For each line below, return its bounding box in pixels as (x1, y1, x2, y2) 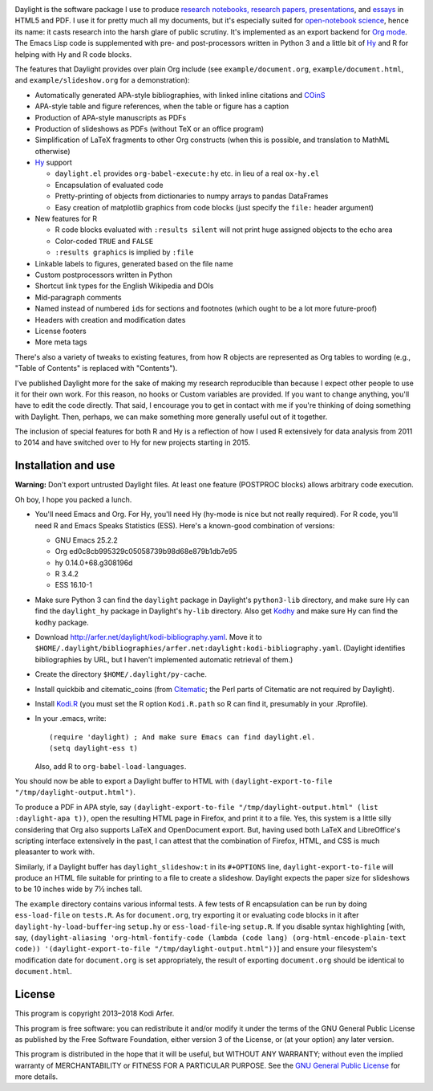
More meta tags (34, 337, 87, 347)
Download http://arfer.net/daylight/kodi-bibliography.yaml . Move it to (34, 633, 262, 642)
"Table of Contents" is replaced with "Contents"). (14, 364, 178, 373)
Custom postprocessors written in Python (34, 270, 172, 279)
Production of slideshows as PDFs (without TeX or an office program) (34, 124, 265, 133)
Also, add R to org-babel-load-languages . (34, 761, 187, 771)
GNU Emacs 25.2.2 (55, 535, 118, 545)
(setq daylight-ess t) (49, 743, 139, 753)
